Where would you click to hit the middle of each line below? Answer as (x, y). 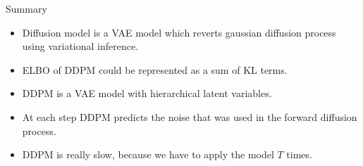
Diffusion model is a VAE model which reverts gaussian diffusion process (179, 32)
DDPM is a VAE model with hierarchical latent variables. (147, 93)
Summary (26, 8)
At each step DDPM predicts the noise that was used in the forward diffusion (190, 116)
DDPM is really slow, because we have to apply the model (148, 154)
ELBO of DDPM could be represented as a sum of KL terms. (155, 69)
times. (299, 154)
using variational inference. (80, 46)
